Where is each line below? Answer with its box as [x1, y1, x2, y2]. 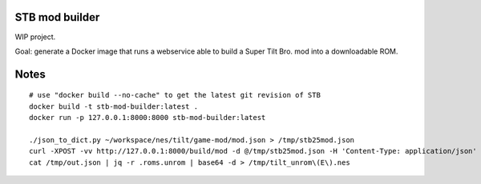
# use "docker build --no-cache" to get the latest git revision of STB [29, 90, 321, 100]
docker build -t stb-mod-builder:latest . [29, 102, 199, 111]
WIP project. [14, 32, 56, 42]
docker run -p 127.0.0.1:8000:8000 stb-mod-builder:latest [29, 113, 266, 122]
